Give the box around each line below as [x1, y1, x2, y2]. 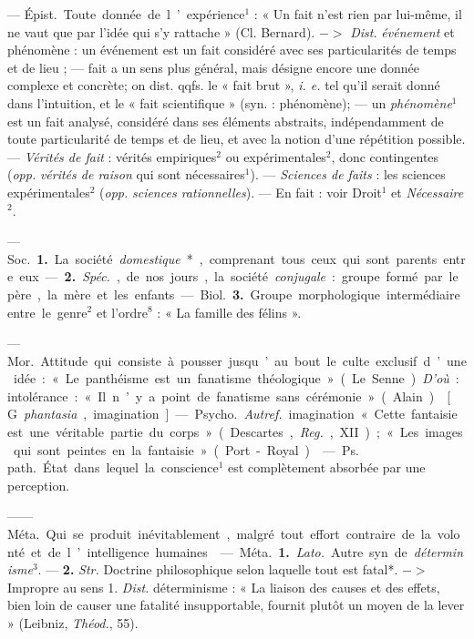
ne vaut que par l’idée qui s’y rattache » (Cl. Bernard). [7, 22, 315, 41]
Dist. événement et [350, 22, 455, 41]
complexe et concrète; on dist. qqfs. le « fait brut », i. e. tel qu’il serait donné [7, 76, 440, 95]
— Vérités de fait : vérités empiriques [7, 147, 217, 166]
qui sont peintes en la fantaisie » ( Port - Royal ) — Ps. [13, 440, 359, 459]
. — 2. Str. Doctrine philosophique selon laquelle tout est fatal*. [37, 560, 398, 579]
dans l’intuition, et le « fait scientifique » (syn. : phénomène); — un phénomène [7, 93, 452, 112]
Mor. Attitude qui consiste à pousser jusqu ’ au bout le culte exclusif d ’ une [7, 350, 467, 370]
